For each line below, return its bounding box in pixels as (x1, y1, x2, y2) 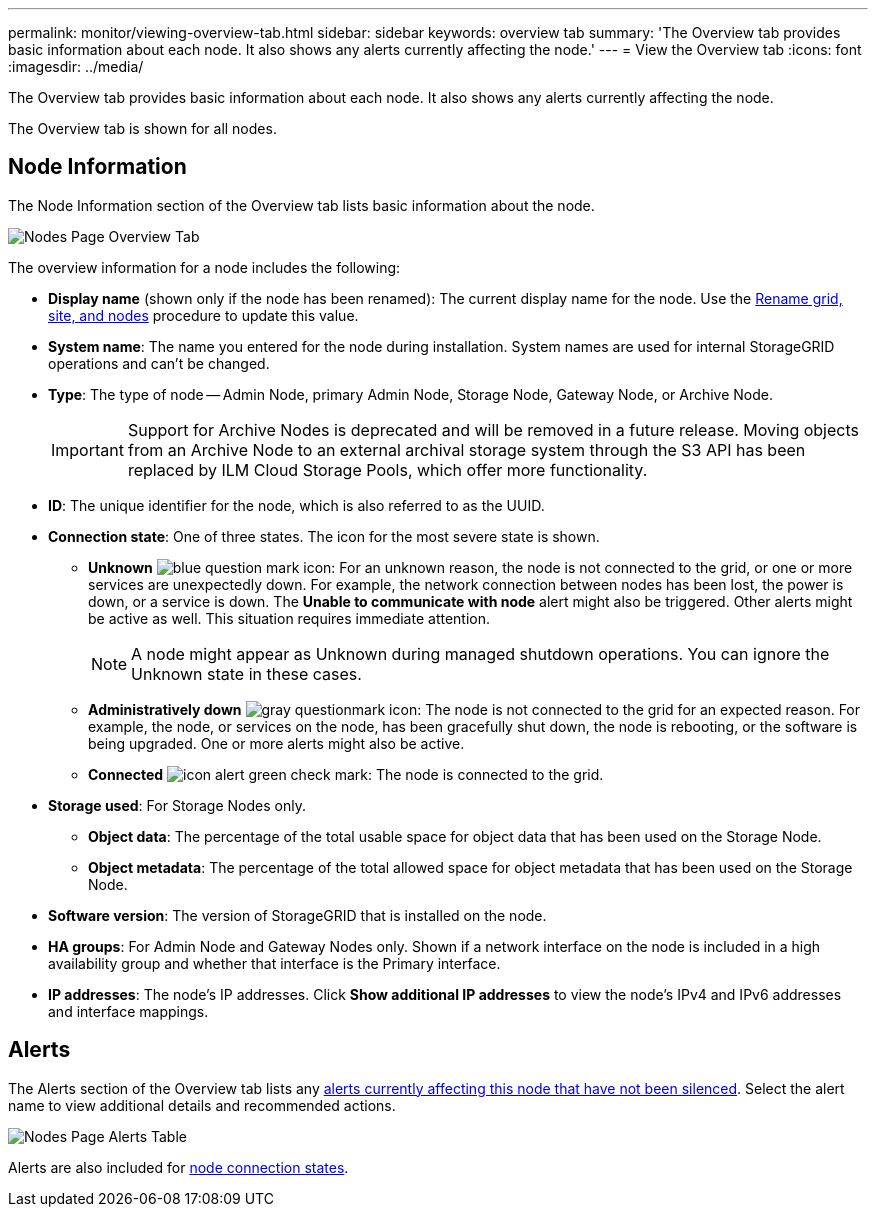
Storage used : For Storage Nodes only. (48, 796, 306, 814)
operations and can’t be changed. (48, 354, 270, 372)
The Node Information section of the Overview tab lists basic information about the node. (8, 196, 595, 214)
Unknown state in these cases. (131, 663, 362, 684)
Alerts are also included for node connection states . (8, 1158, 349, 1176)
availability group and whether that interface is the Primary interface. (48, 954, 501, 972)
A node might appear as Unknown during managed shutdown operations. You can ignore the (131, 643, 830, 664)
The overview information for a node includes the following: (8, 258, 401, 276)
